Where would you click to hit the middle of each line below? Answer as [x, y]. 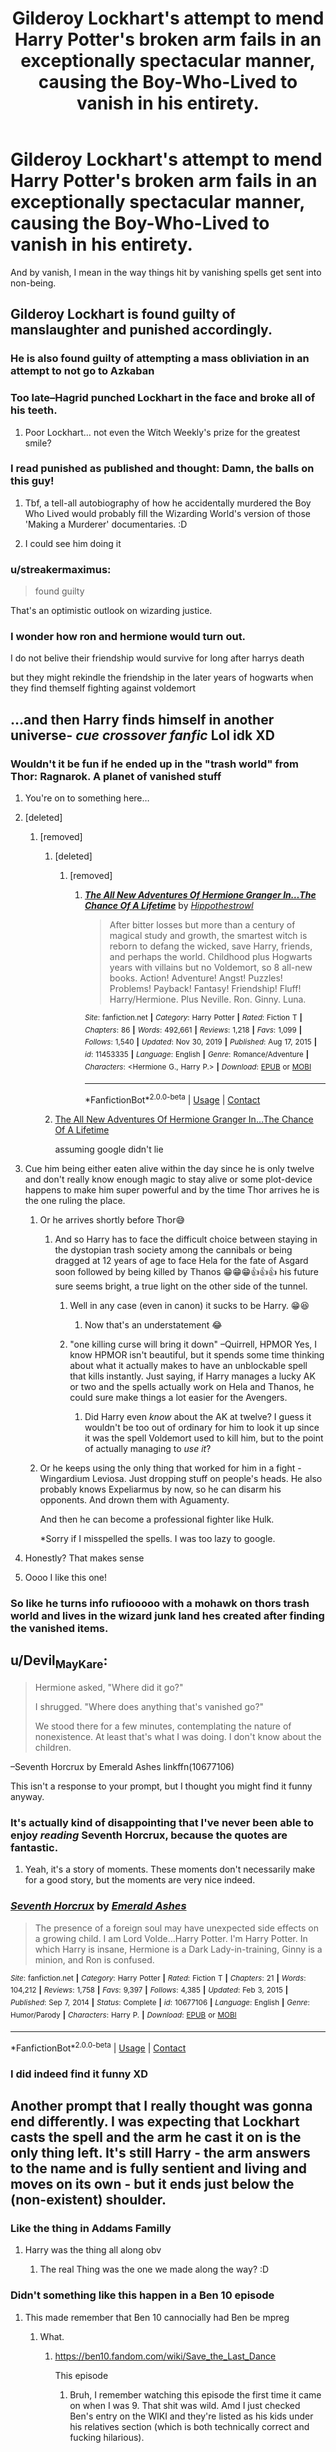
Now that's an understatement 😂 [153, 1325]
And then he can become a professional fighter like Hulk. [157, 1519]
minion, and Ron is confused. [94, 1959]
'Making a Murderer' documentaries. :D [106, 524]
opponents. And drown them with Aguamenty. [134, 1500]
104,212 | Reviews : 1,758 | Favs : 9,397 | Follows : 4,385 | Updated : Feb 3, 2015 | [149, 1990]
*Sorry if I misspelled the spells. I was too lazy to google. [157, 1539]
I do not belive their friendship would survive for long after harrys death [157, 658]
